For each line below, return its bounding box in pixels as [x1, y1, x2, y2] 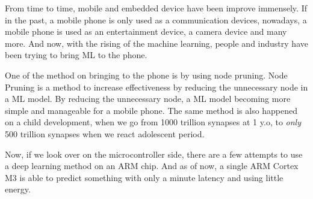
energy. [5, 183, 31, 195]
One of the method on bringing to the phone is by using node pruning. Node [5, 68, 288, 81]
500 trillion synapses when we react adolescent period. [5, 127, 205, 140]
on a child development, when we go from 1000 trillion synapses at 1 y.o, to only [5, 116, 301, 128]
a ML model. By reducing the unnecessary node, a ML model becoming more [5, 92, 291, 105]
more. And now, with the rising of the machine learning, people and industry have [5, 37, 308, 49]
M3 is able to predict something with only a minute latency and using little [5, 171, 284, 183]
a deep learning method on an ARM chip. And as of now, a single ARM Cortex [5, 159, 299, 172]
